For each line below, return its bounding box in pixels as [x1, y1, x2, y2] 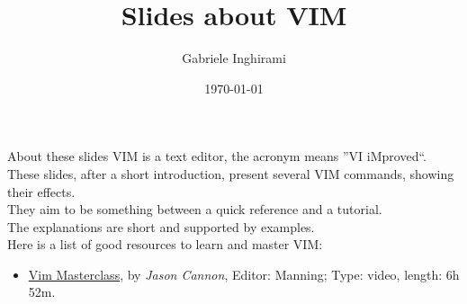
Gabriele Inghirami [182, 49, 286, 67]
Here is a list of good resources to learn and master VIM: [7, 235, 323, 254]
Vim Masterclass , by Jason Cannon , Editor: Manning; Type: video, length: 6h [28, 264, 460, 283]
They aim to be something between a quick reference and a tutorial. [7, 200, 382, 219]
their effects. [7, 182, 76, 201]
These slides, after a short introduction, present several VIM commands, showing [7, 164, 454, 183]
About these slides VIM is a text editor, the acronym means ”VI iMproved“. [7, 147, 427, 165]
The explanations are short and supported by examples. [7, 217, 315, 236]
